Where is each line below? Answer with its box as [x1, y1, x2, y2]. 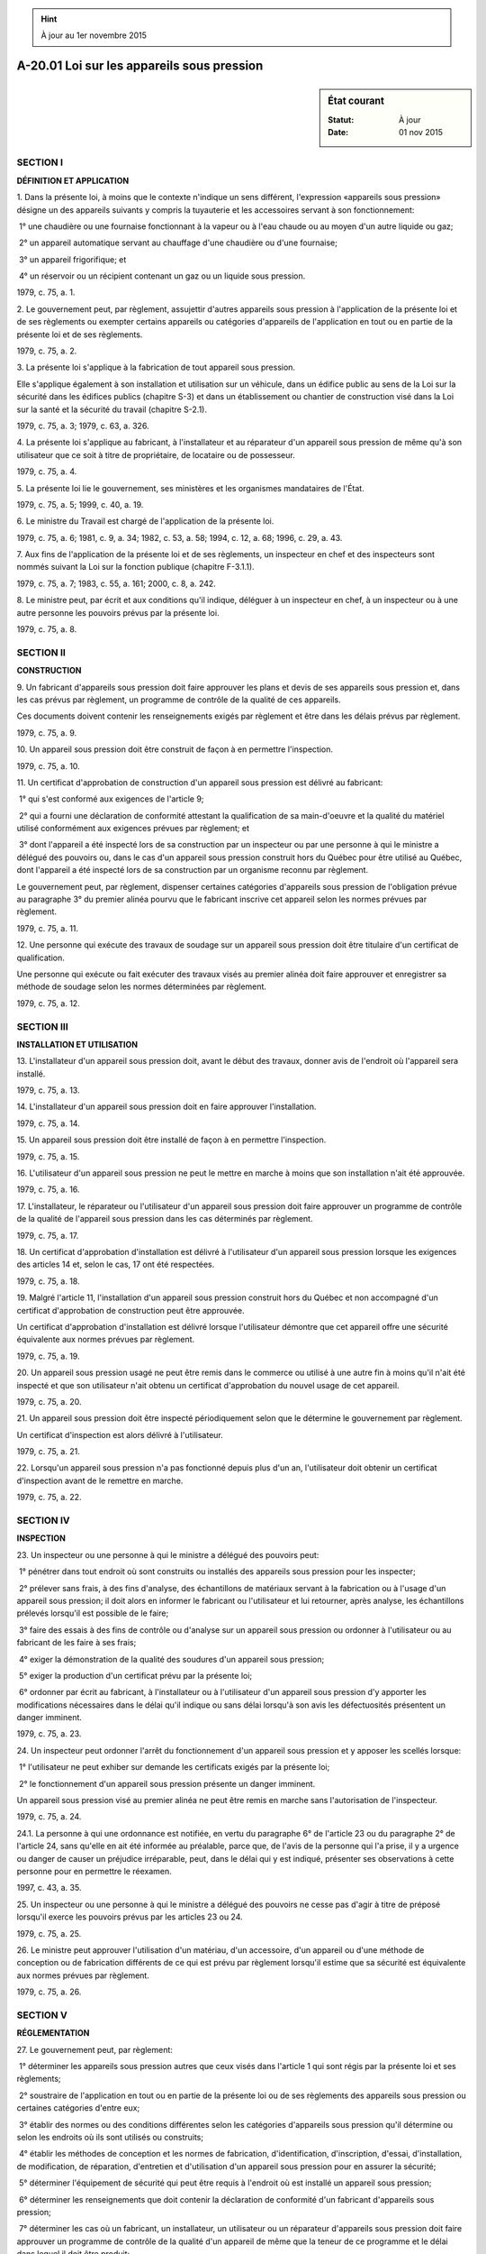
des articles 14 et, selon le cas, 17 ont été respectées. [16, 1259, 215, 1270]
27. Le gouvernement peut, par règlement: [16, 2044, 173, 2055]
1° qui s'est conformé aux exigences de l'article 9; [18, 793, 204, 804]
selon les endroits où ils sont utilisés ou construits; [16, 2131, 204, 2142]
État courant [328, 95, 384, 107]
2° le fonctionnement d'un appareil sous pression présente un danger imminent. [18, 1778, 316, 1789]
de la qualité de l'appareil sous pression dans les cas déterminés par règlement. [16, 1214, 313, 1224]
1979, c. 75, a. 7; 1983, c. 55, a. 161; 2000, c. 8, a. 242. [16, 578, 216, 589]
